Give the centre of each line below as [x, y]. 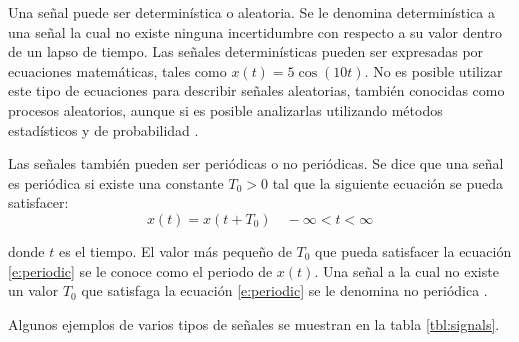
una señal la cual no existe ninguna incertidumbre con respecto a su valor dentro [255, 31]
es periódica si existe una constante [116, 182]
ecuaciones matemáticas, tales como [117, 70]
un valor [33, 290]
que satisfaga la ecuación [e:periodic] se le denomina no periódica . [284, 290]
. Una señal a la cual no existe [406, 270]
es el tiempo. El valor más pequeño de [175, 250]
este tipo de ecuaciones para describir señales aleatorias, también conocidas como [256, 90]
